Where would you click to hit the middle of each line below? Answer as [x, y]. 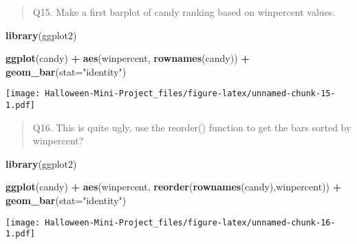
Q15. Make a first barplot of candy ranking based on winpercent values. [184, 12]
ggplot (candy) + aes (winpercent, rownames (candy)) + [128, 58]
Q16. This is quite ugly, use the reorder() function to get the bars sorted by [192, 127]
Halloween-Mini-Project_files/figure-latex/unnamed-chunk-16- [190, 222]
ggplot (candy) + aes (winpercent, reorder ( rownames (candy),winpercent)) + [174, 187]
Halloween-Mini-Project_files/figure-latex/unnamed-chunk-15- [190, 94]
